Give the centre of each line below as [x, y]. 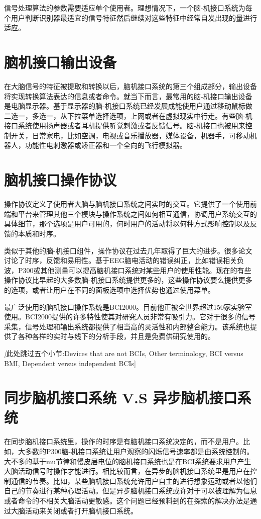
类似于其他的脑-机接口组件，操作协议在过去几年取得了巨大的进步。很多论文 [128, 250]
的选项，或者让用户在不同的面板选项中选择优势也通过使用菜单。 [109, 289]
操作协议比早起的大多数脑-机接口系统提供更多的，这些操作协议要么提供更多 [128, 280]
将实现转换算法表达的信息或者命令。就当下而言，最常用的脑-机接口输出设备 [128, 96]
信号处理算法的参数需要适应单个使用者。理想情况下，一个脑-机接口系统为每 [128, 8]
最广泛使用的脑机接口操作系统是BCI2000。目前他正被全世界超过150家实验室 [128, 307]
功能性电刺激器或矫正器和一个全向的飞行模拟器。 [106, 145]
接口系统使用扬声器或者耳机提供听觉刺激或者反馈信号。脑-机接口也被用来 [125, 125]
